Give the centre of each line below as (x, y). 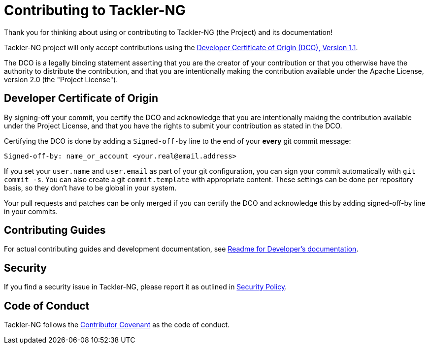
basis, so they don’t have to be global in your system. (90, 188)
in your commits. (31, 211)
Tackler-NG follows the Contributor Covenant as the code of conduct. (117, 325)
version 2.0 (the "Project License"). (61, 79)
